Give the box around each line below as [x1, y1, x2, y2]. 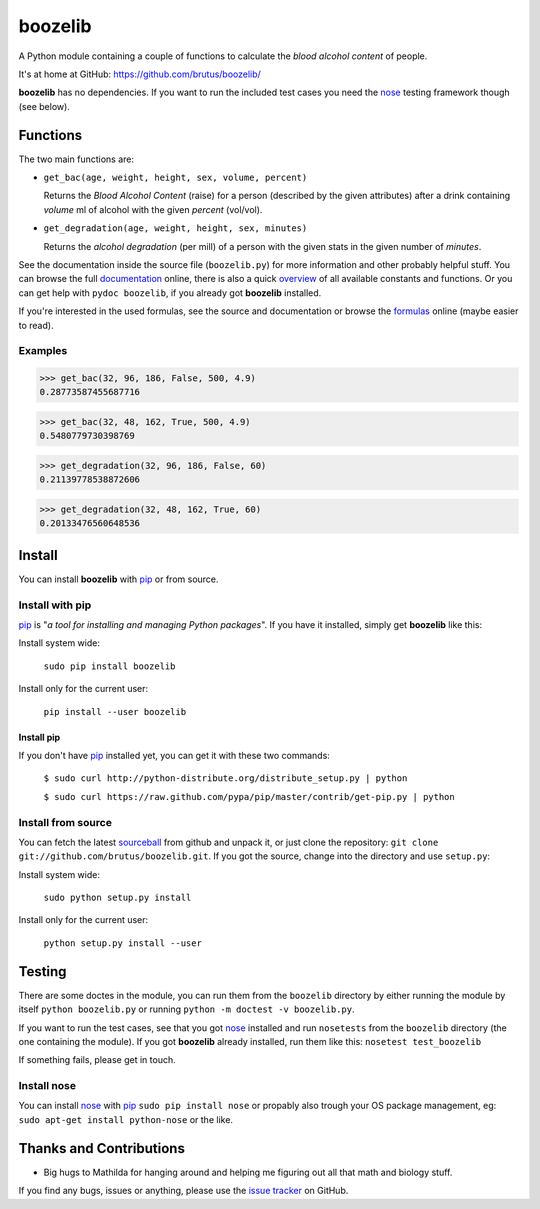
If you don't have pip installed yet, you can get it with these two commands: [18, 749, 330, 761]
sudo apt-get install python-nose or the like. [18, 1113, 234, 1125]
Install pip [18, 731, 61, 743]
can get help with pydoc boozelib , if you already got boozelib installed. [18, 286, 322, 299]
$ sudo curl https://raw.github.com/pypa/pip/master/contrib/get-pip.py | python [43, 791, 455, 802]
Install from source [18, 815, 112, 829]
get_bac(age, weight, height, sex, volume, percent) [43, 172, 308, 184]
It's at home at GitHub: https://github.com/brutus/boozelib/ [18, 68, 262, 80]
